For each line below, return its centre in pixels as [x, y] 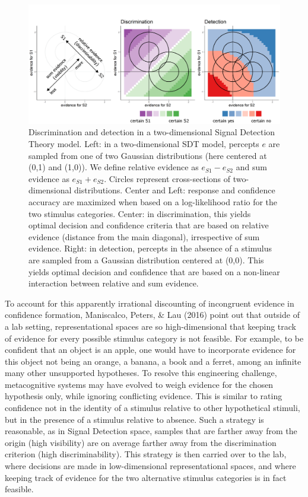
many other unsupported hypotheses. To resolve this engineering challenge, [141, 373]
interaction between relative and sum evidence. [114, 283]
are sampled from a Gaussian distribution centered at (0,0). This [146, 259]
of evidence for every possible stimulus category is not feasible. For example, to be [154, 338]
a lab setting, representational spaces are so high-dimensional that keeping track [150, 326]
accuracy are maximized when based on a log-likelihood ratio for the [153, 201]
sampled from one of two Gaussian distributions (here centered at [148, 155]
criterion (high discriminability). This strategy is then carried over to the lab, [146, 454]
